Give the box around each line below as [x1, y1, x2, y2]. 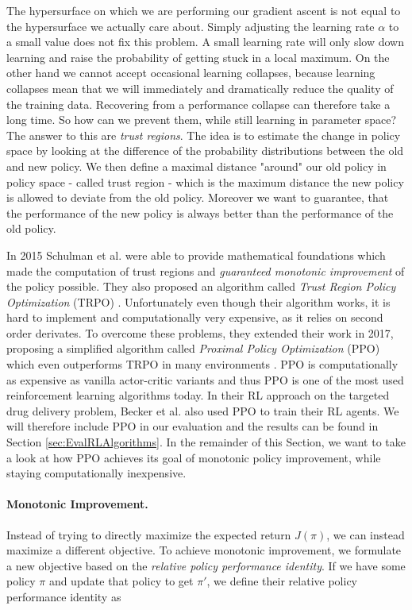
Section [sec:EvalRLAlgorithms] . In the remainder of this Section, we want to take [6, 434, 406, 450]
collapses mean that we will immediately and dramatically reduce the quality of [6, 79, 394, 96]
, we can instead [326, 526, 405, 542]
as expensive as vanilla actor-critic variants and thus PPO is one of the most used [6, 371, 404, 388]
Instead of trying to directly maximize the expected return [6, 526, 291, 542]
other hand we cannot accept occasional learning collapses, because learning [6, 64, 375, 81]
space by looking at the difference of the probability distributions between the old [6, 142, 404, 159]
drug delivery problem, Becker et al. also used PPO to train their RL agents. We [6, 402, 399, 419]
